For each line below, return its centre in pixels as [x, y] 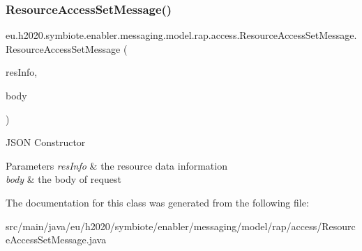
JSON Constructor [46, 142]
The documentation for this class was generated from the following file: [157, 202]
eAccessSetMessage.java [56, 240]
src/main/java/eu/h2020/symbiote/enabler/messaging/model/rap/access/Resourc [181, 226]
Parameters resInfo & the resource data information [116, 165]
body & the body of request [63, 179]
